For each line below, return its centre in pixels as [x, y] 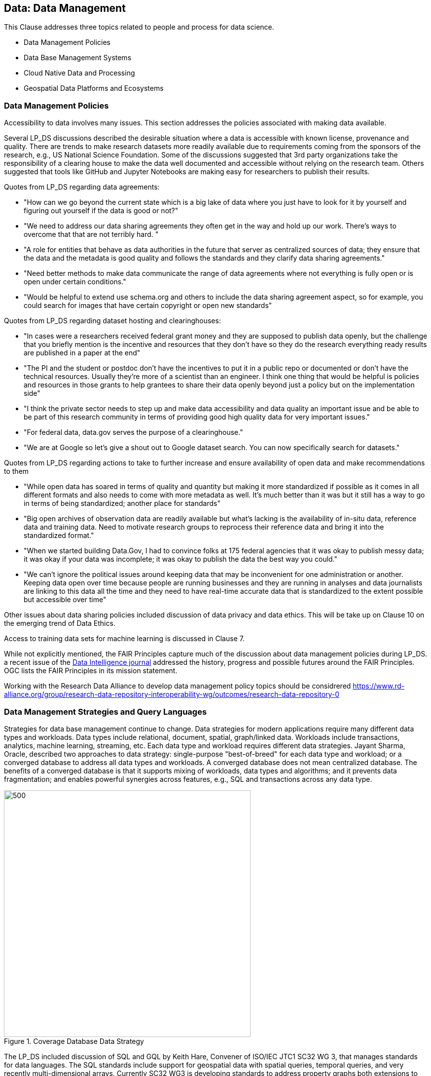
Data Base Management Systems [78, 58]
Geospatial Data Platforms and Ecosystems [94, 88]
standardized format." [59, 536]
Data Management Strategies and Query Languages [106, 711]
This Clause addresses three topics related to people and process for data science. [139, 27]
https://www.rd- [379, 686]
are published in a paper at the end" [82, 353]
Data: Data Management [65, 8]
